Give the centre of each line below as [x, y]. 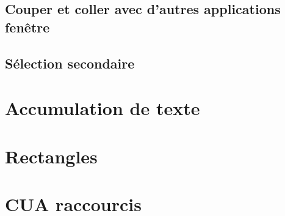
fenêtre [27, 27]
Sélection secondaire [70, 63]
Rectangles [51, 156]
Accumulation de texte [103, 108]
